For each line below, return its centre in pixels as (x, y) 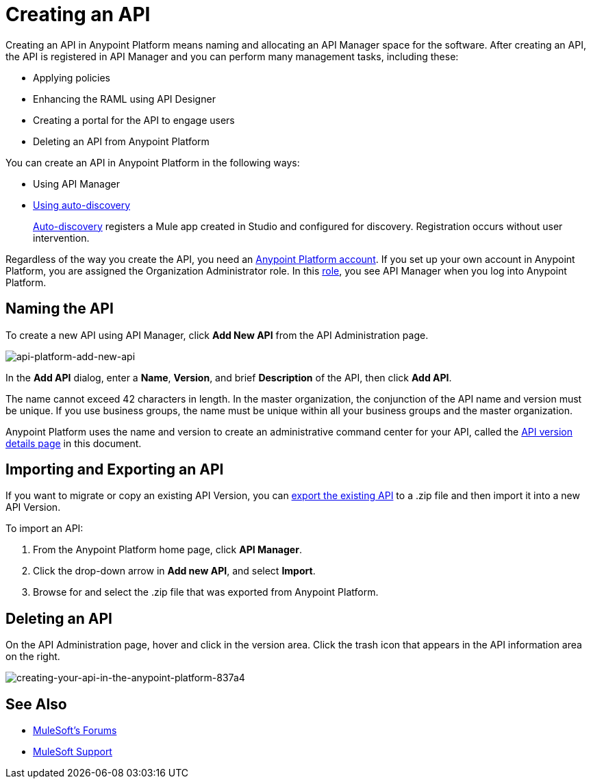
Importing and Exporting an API (115, 470)
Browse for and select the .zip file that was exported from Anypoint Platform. (206, 592)
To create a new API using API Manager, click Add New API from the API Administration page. (217, 335)
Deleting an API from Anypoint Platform (121, 141)
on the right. (33, 657)
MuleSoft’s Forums (75, 731)
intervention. (61, 238)
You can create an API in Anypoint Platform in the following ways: (153, 162)
